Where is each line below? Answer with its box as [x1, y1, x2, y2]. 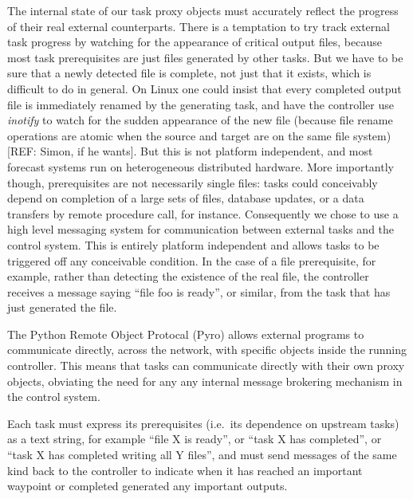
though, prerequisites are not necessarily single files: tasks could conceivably [7, 174, 378, 191]
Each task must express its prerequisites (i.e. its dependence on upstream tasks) [7, 415, 399, 431]
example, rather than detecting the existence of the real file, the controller [7, 268, 369, 285]
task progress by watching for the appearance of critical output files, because [7, 33, 382, 50]
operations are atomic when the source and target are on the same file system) [7, 127, 391, 143]
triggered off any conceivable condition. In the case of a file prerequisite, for [7, 252, 376, 269]
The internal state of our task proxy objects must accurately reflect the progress [7, 2, 399, 18]
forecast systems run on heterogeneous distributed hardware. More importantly [7, 158, 394, 175]
